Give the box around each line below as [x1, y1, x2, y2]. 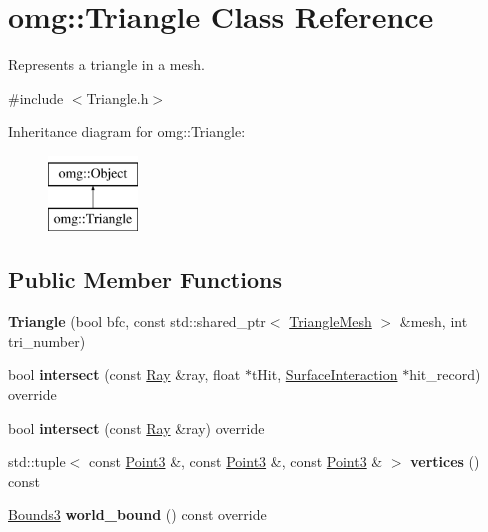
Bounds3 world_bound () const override [8, 504, 267, 525]
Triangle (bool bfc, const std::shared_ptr [8, 311, 266, 332]
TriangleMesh [289, 311, 372, 332]
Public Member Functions [8, 264, 282, 295]
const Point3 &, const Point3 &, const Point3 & [88, 451, 383, 472]
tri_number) [8, 330, 86, 351]
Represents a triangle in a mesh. [8, 54, 205, 75]
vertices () [410, 451, 480, 472]
